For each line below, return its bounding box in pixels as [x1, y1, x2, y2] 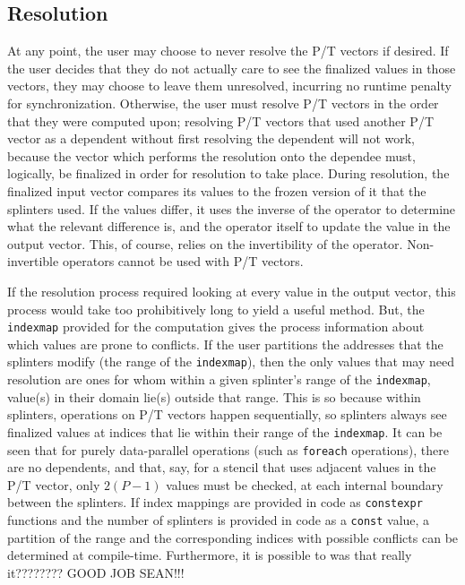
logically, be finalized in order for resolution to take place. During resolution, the [7, 164, 450, 183]
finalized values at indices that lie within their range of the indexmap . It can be [7, 422, 443, 441]
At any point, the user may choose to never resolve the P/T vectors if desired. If [7, 41, 449, 60]
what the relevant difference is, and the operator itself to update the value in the [7, 217, 451, 236]
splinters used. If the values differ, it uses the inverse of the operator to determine [7, 199, 456, 218]
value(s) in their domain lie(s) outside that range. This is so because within [7, 387, 421, 406]
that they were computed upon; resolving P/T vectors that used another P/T [7, 111, 434, 130]
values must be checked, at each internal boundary [166, 475, 443, 494]
